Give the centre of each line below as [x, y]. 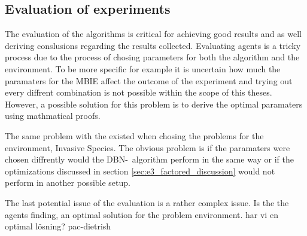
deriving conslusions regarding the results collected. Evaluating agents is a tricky [153, 45]
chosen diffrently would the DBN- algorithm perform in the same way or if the [149, 159]
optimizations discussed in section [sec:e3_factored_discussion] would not [140, 171]
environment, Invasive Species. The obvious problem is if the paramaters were [148, 147]
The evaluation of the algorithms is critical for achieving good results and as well [153, 34]
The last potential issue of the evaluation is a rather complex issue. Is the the [147, 202]
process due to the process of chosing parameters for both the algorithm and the [152, 57]
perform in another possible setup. [68, 183]
